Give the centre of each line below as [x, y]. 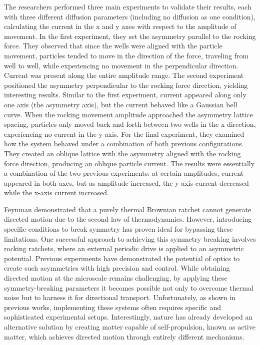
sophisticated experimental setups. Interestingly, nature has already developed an [128, 317]
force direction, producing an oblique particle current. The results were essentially [129, 163]
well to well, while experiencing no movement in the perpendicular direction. [121, 65]
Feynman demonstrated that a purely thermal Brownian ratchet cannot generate [128, 209]
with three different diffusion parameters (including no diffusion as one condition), [130, 16]
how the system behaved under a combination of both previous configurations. [124, 144]
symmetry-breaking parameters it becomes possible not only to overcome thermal [129, 287]
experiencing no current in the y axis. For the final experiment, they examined [124, 134]
